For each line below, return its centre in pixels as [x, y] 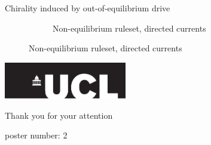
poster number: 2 [36, 135]
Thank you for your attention [59, 115]
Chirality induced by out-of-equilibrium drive [88, 8]
